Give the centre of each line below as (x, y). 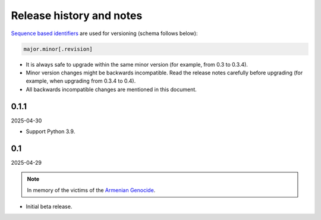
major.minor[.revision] (58, 49)
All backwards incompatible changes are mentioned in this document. (111, 89)
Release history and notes (77, 15)
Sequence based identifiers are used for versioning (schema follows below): (104, 33)
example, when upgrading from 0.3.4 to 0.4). (81, 81)
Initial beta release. (49, 207)
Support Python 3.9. (51, 131)
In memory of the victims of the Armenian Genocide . (91, 190)
